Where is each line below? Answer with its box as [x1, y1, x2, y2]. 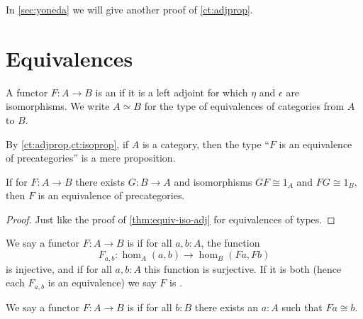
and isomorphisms [174, 174, 252, 189]
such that [281, 299, 323, 314]
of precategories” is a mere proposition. [6, 150, 176, 165]
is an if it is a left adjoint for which [95, 84, 248, 99]
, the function [201, 235, 260, 250]
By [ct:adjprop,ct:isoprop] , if [6, 136, 129, 151]
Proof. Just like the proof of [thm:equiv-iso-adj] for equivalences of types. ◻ [6, 211, 335, 226]
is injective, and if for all [6, 261, 112, 276]
